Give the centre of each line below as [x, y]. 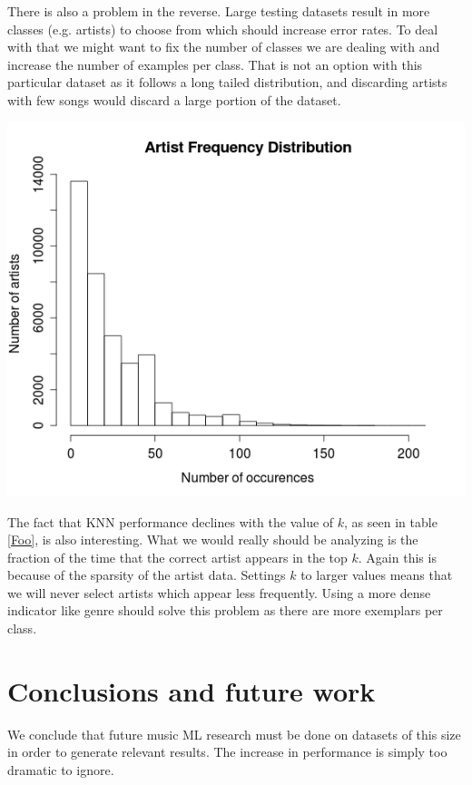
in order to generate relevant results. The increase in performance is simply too [227, 752]
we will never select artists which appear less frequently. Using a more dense [219, 592]
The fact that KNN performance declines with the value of [171, 521]
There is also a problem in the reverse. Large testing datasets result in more [219, 11]
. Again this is [397, 557]
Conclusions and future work [192, 690]
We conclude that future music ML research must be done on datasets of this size [234, 734]
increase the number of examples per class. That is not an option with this [215, 64]
